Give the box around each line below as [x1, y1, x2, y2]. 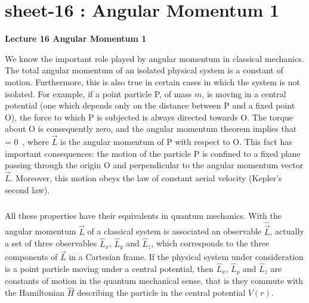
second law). [5, 183, 50, 196]
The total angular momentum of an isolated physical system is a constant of [5, 64, 283, 76]
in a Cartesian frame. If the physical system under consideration [69, 251, 304, 263]
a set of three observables [5, 237, 97, 249]
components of [5, 251, 58, 263]
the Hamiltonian [5, 286, 64, 299]
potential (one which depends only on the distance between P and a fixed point [5, 99, 295, 112]
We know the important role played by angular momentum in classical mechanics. [5, 52, 304, 64]
